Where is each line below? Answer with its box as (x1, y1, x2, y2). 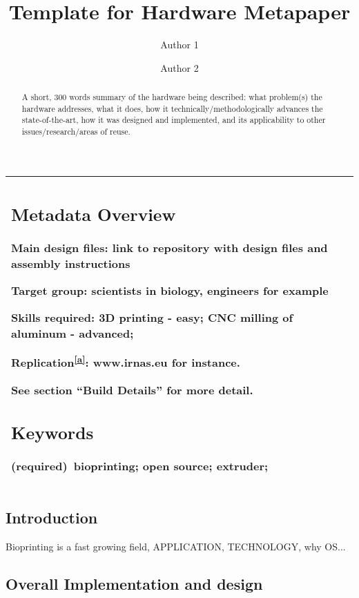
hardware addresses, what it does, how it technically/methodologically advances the (21, 102, 323, 114)
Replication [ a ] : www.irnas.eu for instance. (11, 352, 240, 371)
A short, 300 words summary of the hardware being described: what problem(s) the (21, 91, 322, 103)
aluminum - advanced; (11, 325, 134, 342)
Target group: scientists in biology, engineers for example (11, 282, 329, 299)
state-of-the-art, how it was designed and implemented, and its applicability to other (21, 114, 326, 126)
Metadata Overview (11, 202, 176, 226)
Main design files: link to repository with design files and (11, 240, 328, 256)
